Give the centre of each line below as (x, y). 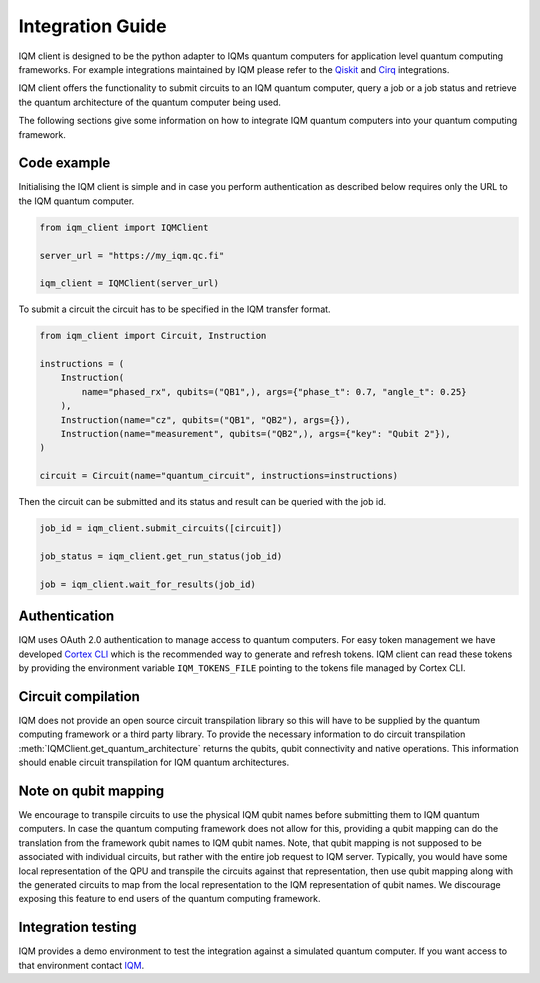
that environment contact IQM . (81, 965)
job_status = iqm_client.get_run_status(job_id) (161, 556)
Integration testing (77, 927)
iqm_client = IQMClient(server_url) (129, 283)
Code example (64, 163)
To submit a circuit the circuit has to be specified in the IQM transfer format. (174, 309)
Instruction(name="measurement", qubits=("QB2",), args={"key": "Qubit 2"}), (256, 434)
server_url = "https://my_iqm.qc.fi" (132, 255)
